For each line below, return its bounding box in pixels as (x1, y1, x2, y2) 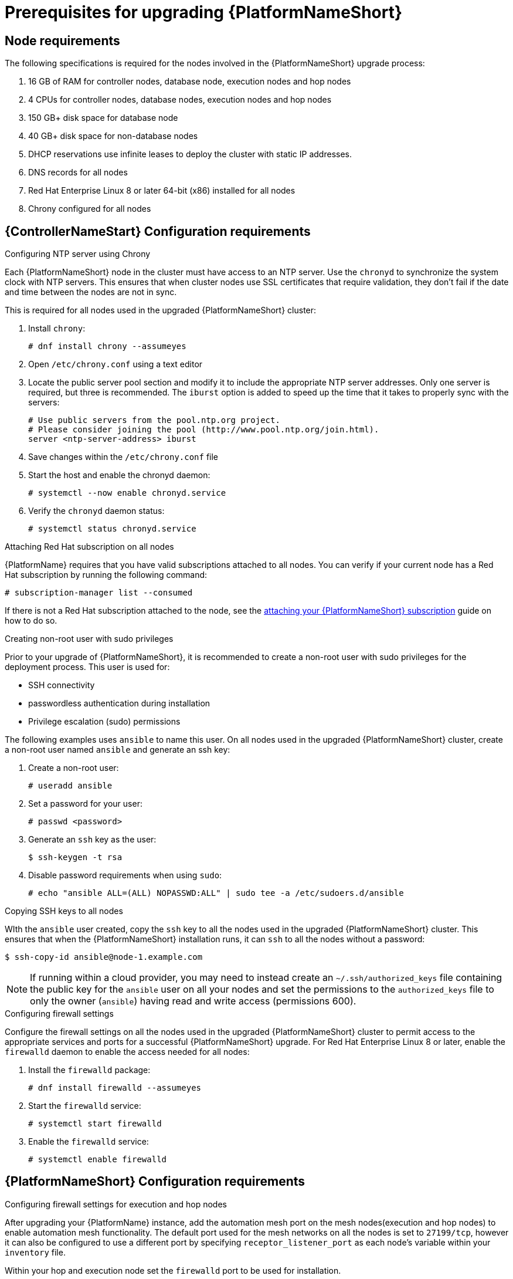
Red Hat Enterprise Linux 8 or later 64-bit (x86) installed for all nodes (28, 185, 295, 196)
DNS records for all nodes (28, 167, 128, 178)
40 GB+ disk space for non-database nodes (28, 131, 198, 141)
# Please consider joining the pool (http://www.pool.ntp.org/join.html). (28, 425, 379, 435)
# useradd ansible (28, 781, 113, 791)
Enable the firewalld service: (28, 1136, 149, 1147)
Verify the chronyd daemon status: (28, 506, 165, 516)
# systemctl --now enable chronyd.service (28, 488, 226, 498)
